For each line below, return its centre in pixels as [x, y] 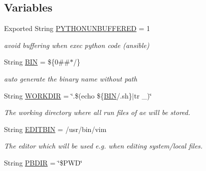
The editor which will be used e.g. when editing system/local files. [103, 146]
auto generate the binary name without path [71, 78]
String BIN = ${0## [37, 62]
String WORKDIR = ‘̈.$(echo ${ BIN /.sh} [68, 95]
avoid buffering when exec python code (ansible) [77, 45]
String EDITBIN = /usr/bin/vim [55, 129]
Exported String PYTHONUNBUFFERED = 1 [77, 28]
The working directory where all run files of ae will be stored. [97, 112]
